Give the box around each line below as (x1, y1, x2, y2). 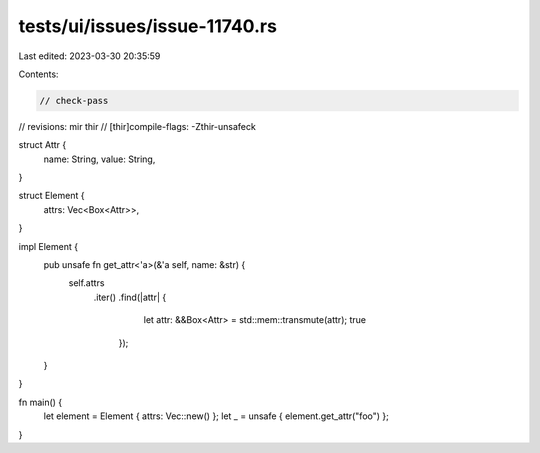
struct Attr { (18, 139, 67, 151)
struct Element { (18, 190, 85, 202)
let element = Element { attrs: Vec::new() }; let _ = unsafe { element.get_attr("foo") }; (43, 410, 389, 422)
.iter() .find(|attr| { (93, 291, 167, 303)
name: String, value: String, (43, 153, 156, 165)
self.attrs (68, 277, 105, 289)
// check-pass (39, 95, 109, 106)
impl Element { (18, 240, 79, 252)
